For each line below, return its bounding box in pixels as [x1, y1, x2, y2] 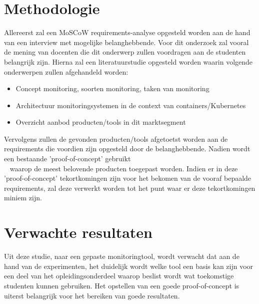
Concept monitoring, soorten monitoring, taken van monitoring [15, 83, 209, 94]
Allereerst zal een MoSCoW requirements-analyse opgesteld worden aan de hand [4, 27, 250, 38]
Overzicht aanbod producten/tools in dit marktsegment [15, 117, 186, 127]
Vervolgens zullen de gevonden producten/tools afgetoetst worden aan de [4, 133, 228, 144]
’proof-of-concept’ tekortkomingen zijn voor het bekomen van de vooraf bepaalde [4, 173, 251, 183]
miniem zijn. [4, 192, 42, 203]
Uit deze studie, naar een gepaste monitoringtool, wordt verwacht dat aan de [4, 251, 239, 261]
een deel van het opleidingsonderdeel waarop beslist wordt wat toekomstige [4, 270, 234, 281]
